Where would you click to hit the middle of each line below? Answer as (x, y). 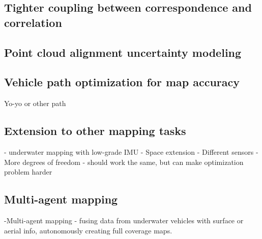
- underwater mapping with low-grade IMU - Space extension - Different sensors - (131, 151)
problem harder (28, 172)
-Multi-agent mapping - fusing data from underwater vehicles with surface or (124, 220)
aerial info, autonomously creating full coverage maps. (88, 230)
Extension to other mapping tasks (95, 131)
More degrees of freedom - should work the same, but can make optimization (124, 162)
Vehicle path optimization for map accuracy (122, 82)
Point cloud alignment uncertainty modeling (123, 52)
